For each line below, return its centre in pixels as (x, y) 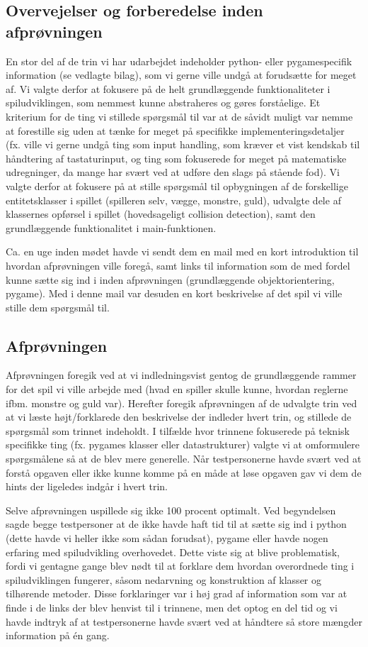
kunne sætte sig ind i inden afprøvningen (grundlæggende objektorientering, (170, 279)
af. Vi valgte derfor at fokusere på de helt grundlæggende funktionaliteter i (168, 88)
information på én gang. (58, 635)
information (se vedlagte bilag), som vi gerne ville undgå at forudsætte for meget (181, 75)
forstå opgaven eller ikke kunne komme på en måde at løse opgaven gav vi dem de (184, 472)
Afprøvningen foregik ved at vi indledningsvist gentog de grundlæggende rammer (181, 375)
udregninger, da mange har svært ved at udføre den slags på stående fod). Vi (173, 172)
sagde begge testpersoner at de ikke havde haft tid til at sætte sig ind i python (176, 524)
